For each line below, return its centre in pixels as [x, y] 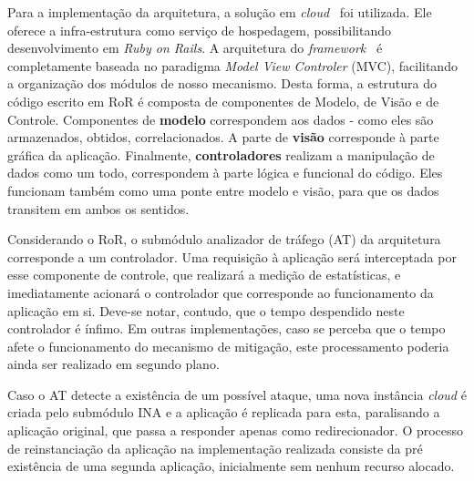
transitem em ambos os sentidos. [98, 208]
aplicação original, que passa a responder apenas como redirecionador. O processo [236, 430]
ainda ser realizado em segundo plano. [113, 364]
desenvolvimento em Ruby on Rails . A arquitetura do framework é [195, 48]
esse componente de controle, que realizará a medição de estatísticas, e [204, 275]
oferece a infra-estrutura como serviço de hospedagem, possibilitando [199, 30]
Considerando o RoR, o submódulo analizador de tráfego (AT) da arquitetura [224, 239]
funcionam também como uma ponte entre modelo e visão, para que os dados [223, 190]
